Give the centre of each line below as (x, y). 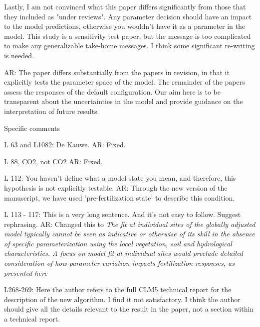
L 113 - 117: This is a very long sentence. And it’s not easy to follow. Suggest (123, 214)
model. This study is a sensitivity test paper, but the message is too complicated (128, 36)
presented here (26, 272)
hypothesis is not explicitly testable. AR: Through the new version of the (116, 187)
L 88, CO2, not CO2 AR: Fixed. (53, 161)
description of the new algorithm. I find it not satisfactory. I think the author (122, 299)
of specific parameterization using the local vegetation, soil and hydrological (118, 243)
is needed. (19, 55)
